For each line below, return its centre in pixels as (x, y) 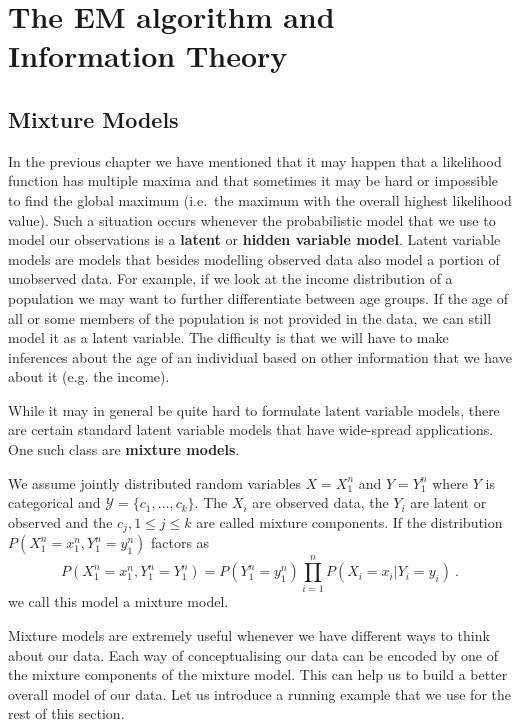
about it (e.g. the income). (89, 376)
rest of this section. (66, 713)
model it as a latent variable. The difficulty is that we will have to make (228, 337)
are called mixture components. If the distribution (349, 521)
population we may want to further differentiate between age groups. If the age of (258, 297)
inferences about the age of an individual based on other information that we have (260, 356)
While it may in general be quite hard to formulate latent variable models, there (254, 409)
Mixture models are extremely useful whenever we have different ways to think (249, 635)
